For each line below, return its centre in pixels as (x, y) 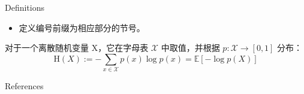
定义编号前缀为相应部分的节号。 (82, 27)
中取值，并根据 (190, 48)
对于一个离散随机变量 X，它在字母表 (77, 48)
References (24, 86)
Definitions (25, 7)
